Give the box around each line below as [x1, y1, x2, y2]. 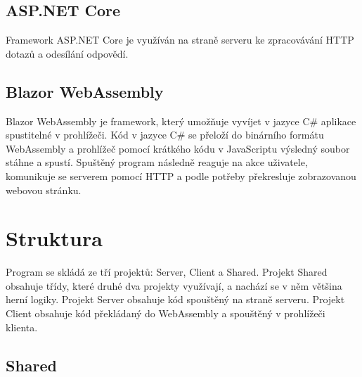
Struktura [6, 224, 103, 253]
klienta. [6, 319, 38, 334]
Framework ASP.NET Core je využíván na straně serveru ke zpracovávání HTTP [6, 32, 354, 47]
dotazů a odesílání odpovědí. [6, 46, 129, 60]
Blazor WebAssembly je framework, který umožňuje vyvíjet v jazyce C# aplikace [6, 113, 356, 128]
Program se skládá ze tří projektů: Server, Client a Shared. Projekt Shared [6, 264, 328, 279]
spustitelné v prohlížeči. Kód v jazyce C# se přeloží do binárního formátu [6, 127, 324, 142]
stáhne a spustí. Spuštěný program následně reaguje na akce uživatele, [6, 155, 308, 170]
